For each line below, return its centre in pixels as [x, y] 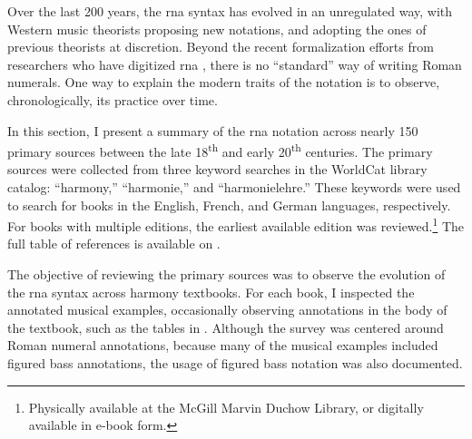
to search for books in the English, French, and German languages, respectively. [229, 205]
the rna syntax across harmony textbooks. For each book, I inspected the [211, 292]
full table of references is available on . [114, 244]
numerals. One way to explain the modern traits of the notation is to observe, [224, 82]
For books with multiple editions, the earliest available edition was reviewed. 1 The [236, 224]
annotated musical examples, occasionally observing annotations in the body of [227, 310]
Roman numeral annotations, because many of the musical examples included [223, 345]
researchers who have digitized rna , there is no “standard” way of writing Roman [235, 64]
